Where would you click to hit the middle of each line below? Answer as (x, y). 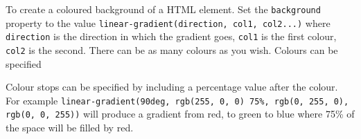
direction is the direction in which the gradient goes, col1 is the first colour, (171, 36)
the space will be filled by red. (70, 128)
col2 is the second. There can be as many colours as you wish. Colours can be (172, 49)
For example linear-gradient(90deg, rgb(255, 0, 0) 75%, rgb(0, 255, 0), (177, 100)
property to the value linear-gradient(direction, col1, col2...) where (168, 22)
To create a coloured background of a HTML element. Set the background (163, 9)
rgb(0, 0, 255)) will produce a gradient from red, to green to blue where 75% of (180, 114)
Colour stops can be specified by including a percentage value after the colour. (172, 87)
